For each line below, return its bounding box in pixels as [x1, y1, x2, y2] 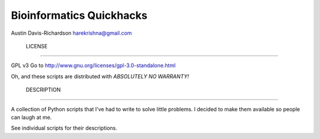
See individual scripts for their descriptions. [11, 124, 118, 132]
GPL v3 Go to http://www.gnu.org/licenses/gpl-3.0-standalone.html [11, 62, 176, 69]
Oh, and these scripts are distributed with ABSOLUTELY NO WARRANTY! [11, 72, 190, 80]
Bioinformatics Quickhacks [11, 9, 148, 22]
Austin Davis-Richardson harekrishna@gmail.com [11, 29, 132, 37]
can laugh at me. [11, 114, 52, 121]
